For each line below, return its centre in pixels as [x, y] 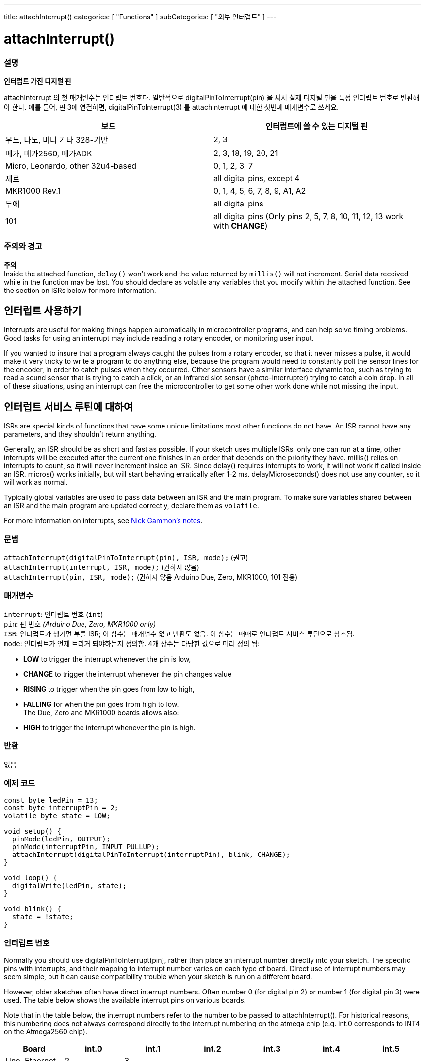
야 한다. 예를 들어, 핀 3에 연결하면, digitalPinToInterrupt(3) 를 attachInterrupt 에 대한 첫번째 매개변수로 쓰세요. [172, 107]
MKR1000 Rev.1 [33, 191]
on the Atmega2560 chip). [46, 1032]
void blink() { [33, 909]
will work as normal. [36, 482]
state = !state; [43, 917]
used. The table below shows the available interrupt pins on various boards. [125, 1000]
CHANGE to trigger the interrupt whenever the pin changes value [128, 674]
